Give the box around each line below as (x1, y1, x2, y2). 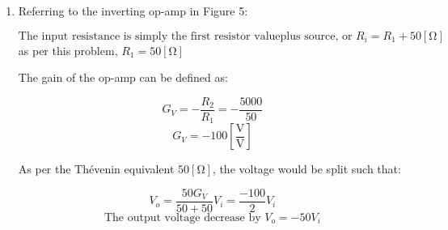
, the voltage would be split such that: (212, 160, 401, 177)
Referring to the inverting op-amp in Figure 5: (18, 2, 248, 19)
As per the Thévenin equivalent (18, 160, 175, 177)
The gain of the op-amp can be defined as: (18, 69, 228, 86)
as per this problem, (18, 41, 118, 58)
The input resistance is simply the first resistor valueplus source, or (18, 30, 353, 42)
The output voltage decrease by (104, 211, 261, 224)
